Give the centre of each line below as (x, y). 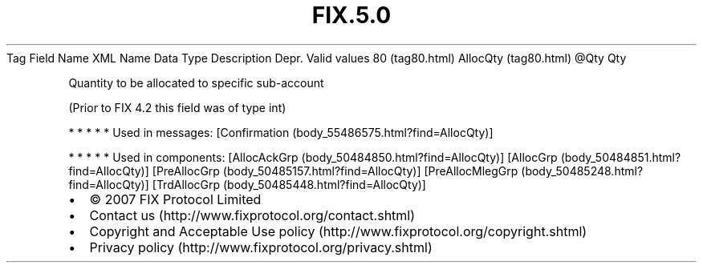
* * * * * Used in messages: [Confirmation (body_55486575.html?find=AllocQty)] (281, 132)
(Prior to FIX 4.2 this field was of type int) (177, 107)
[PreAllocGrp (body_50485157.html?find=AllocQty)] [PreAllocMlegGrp (335, 171)
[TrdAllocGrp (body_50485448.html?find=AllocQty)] (289, 184)
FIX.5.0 (351, 15)
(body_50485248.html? (582, 171)
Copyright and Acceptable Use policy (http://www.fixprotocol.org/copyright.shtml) (338, 231)
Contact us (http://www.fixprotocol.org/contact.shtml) (252, 215)
